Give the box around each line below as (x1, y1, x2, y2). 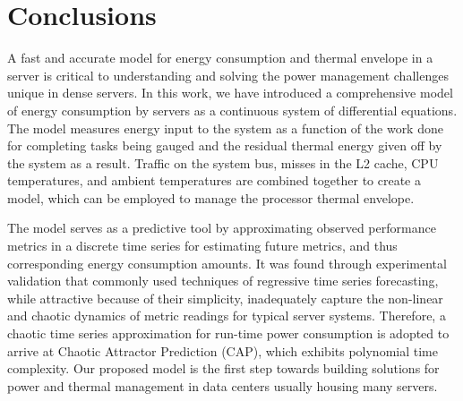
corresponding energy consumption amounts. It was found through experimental (7, 253, 447, 272)
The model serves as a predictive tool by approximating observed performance (7, 218, 436, 237)
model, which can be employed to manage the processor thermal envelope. (7, 188, 415, 207)
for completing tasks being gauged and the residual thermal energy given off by (7, 136, 442, 155)
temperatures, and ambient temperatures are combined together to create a (7, 171, 421, 190)
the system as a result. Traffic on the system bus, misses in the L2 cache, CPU (7, 153, 439, 172)
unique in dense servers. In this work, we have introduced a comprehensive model (7, 83, 453, 102)
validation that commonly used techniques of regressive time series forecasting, (7, 271, 439, 290)
